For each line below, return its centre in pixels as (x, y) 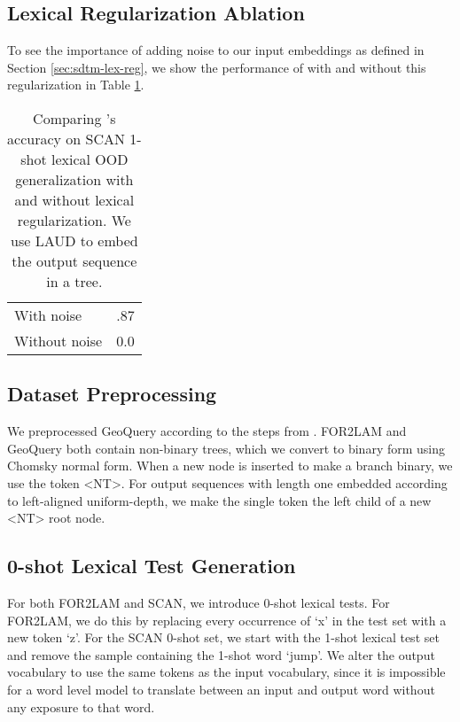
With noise (48, 314)
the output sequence (74, 260)
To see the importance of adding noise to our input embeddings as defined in (216, 50)
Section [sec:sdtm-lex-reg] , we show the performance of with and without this (217, 67)
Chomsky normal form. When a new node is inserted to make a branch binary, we (230, 466)
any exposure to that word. (81, 706)
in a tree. (74, 281)
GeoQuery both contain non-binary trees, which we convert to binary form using (226, 448)
